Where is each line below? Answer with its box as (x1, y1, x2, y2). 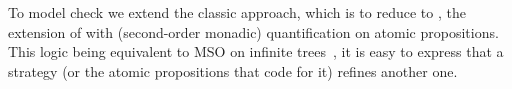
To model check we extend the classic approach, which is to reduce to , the (8, 2, 466, 22)
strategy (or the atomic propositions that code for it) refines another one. (8, 60, 458, 81)
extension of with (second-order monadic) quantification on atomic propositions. (8, 21, 499, 42)
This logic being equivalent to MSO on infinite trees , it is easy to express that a (8, 41, 504, 62)
